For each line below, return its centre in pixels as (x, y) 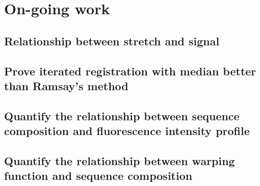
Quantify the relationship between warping (120, 160)
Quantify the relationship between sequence (122, 115)
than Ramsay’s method (66, 85)
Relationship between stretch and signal (112, 41)
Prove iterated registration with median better (130, 71)
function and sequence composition (98, 176)
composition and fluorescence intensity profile (127, 131)
